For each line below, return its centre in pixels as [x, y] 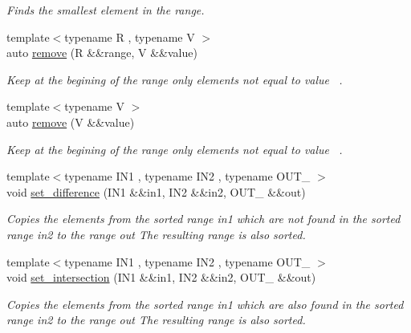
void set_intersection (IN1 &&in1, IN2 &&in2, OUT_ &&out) [161, 277]
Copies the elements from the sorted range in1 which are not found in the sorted [203, 219]
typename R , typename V [130, 37]
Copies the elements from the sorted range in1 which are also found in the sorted [205, 304]
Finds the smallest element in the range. [106, 10]
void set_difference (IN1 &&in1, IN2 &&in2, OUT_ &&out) [156, 191]
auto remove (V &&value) [71, 122]
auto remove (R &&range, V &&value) [102, 53]
